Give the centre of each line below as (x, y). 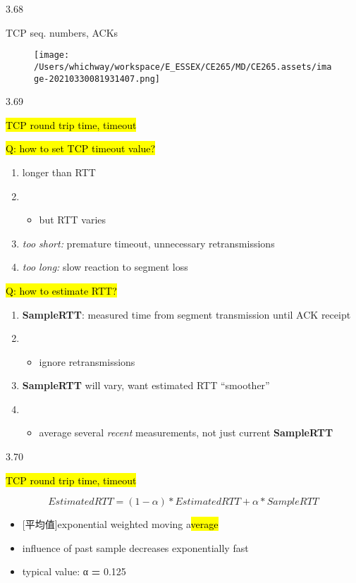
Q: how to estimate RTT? (61, 290)
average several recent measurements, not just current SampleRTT (186, 432)
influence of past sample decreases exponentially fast (135, 547)
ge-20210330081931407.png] (97, 79)
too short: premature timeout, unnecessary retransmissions (148, 243)
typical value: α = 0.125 (74, 571)
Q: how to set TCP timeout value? (81, 148)
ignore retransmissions (87, 361)
